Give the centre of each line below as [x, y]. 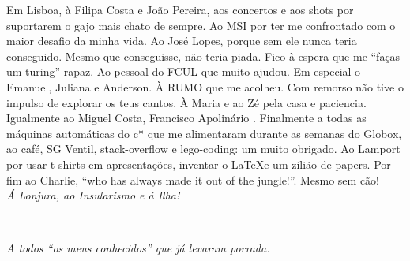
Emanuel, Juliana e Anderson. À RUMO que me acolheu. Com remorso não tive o [205, 86]
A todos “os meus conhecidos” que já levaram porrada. [138, 248]
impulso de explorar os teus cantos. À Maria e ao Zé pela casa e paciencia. [186, 102]
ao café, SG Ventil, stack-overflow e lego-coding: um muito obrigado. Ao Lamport [203, 149]
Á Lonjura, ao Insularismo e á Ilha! [93, 195]
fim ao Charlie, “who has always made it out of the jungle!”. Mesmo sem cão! [193, 179]
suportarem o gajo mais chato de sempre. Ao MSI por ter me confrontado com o [201, 25]
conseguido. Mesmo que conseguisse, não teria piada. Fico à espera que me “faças [203, 56]
